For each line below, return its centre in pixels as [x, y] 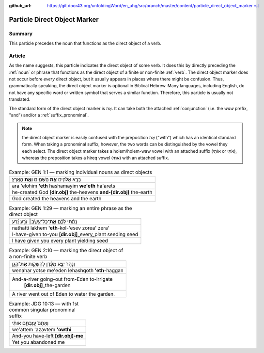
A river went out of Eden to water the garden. [63, 294]
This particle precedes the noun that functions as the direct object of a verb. [85, 43]
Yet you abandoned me [38, 342]
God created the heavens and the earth [57, 198]
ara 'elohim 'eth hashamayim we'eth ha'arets [64, 186]
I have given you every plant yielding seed [60, 241]
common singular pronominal [42, 309]
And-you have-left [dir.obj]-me [47, 336]
